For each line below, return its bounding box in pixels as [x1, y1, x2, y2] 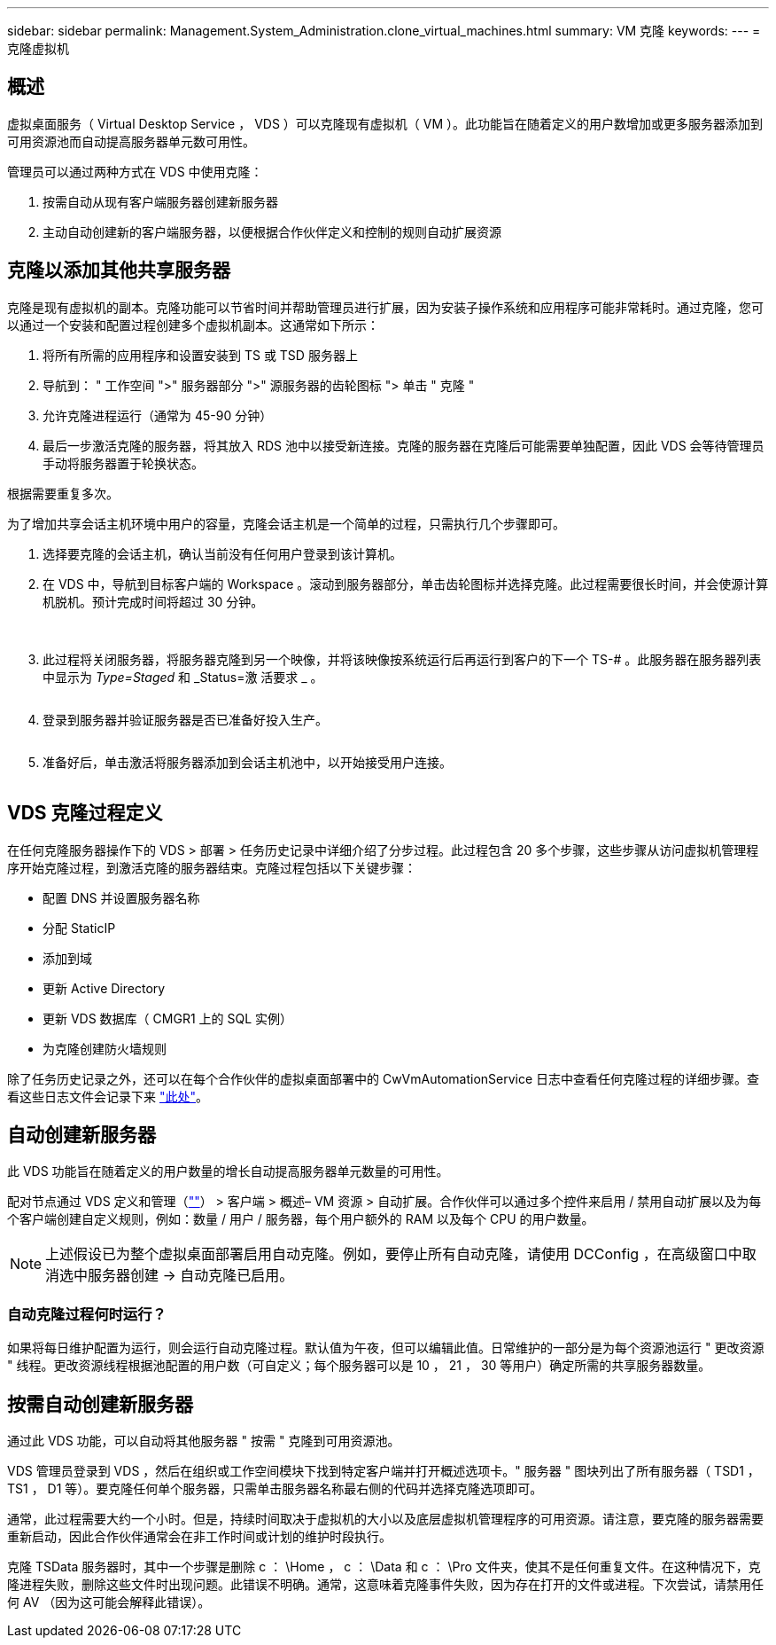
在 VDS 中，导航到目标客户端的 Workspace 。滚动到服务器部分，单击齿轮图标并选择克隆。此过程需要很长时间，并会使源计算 [43, 576, 769, 591]
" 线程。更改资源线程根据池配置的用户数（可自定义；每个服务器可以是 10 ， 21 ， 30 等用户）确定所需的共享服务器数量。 [7, 1358, 711, 1374]
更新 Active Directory [43, 980, 166, 996]
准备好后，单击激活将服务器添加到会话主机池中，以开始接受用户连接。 [43, 754, 452, 770]
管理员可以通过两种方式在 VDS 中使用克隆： [7, 163, 263, 179]
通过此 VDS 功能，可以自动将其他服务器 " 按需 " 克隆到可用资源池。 [7, 1432, 400, 1448]
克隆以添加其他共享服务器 [7, 259, 230, 282]
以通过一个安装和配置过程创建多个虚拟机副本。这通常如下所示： [7, 317, 379, 333]
